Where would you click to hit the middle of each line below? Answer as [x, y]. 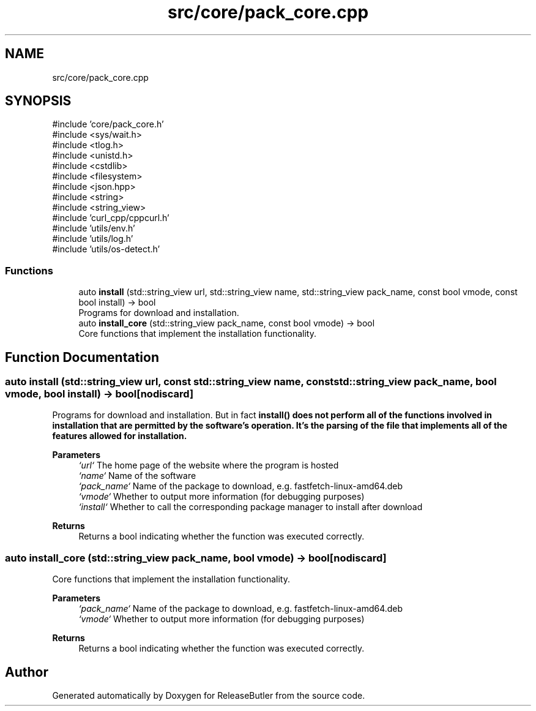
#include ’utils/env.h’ [94, 228]
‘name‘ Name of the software [137, 476]
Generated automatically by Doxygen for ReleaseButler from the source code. [209, 695]
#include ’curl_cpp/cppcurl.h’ [111, 218]
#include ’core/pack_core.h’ [108, 124]
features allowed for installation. [120, 436]
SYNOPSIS [38, 101]
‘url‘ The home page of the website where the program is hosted [209, 465]
